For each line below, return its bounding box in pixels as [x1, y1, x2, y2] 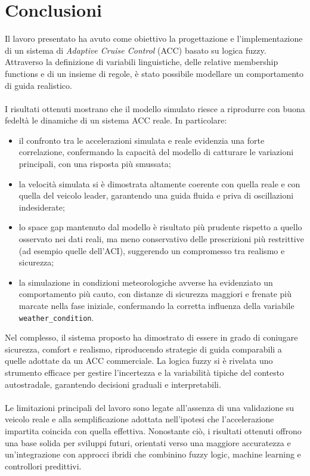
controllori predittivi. [5, 459, 82, 472]
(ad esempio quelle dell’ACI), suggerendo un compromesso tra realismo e [18, 244, 285, 256]
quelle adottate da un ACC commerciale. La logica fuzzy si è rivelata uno [5, 354, 273, 367]
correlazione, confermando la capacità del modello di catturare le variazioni [18, 146, 294, 158]
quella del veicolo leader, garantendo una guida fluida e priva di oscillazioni [18, 189, 294, 202]
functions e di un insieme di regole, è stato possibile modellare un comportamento [5, 67, 303, 79]
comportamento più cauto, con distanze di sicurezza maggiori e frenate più [18, 288, 292, 300]
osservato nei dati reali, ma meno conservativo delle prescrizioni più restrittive [18, 233, 304, 245]
